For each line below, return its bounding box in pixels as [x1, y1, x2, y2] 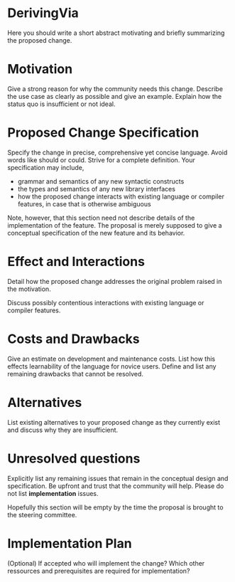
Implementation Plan [7, 535, 133, 551]
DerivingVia [7, 5, 80, 21]
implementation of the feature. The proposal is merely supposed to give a [7, 221, 222, 229]
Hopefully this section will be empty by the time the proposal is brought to [7, 503, 224, 512]
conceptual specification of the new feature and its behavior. [7, 228, 185, 237]
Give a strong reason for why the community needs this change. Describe [7, 84, 224, 93]
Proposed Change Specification [7, 125, 200, 141]
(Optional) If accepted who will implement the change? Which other [7, 559, 205, 567]
